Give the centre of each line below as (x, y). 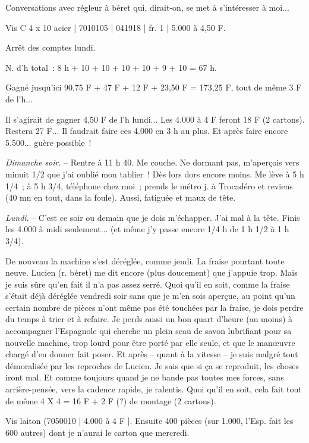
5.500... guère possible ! (48, 142)
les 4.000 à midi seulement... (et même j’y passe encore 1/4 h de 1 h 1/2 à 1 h (147, 229)
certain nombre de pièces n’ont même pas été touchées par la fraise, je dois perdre (154, 307)
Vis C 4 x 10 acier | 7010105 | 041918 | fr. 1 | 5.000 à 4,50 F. (116, 27)
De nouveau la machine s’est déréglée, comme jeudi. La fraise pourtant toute (145, 261)
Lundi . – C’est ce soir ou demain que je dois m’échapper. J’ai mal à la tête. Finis (153, 217)
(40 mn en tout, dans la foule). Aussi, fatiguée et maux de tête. (121, 197)
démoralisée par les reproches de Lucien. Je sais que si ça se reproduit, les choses (152, 365)
